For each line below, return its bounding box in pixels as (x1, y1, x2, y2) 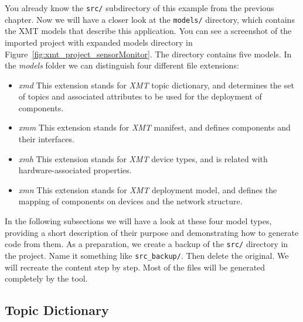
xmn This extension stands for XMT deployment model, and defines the (18, 183, 277, 196)
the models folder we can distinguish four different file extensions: (5, 59, 239, 71)
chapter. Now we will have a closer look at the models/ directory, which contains (5, 13, 295, 25)
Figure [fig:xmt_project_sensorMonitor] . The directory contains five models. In (5, 47, 292, 60)
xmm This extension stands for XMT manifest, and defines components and (18, 121, 291, 133)
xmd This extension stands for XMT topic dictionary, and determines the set (18, 78, 294, 91)
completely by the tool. (5, 272, 88, 285)
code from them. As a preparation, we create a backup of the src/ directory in (5, 238, 288, 250)
